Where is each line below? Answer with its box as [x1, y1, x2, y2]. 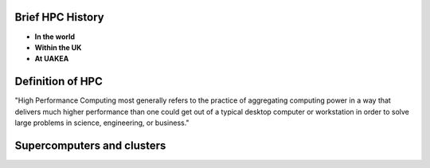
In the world [34, 32, 76, 41]
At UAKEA [34, 54, 69, 64]
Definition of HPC [14, 75, 104, 88]
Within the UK [34, 42, 82, 52]
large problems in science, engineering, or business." [14, 118, 190, 127]
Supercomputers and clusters [14, 139, 166, 152]
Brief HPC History [14, 10, 104, 24]
